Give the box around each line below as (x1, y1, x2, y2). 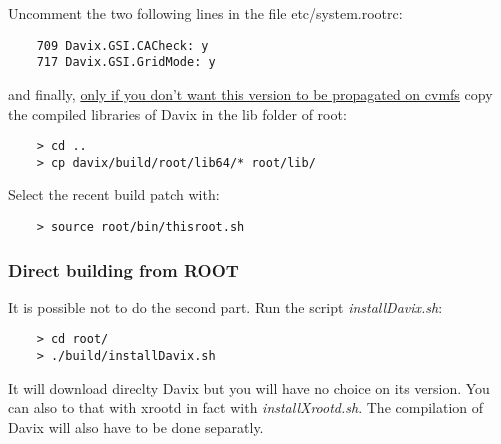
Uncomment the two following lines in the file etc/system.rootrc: (8, 3, 403, 23)
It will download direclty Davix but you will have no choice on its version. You (8, 377, 490, 398)
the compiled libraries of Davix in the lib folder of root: (8, 103, 347, 124)
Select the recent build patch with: (8, 184, 220, 205)
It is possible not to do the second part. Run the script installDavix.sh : (8, 296, 443, 317)
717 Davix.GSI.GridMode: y (36, 55, 216, 70)
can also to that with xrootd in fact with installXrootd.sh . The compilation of (8, 397, 484, 418)
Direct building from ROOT (8, 257, 239, 282)
